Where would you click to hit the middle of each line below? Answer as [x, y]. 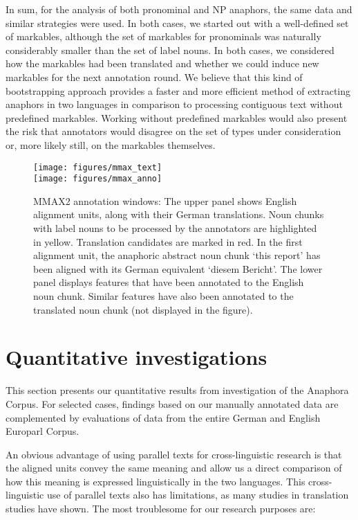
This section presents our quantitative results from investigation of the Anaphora [177, 390]
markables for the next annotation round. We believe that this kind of [154, 77]
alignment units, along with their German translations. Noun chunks [179, 214]
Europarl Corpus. [43, 431]
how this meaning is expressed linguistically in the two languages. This [156, 481]
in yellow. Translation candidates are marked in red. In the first [168, 241]
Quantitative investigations [136, 357]
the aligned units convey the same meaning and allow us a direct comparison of [174, 468]
